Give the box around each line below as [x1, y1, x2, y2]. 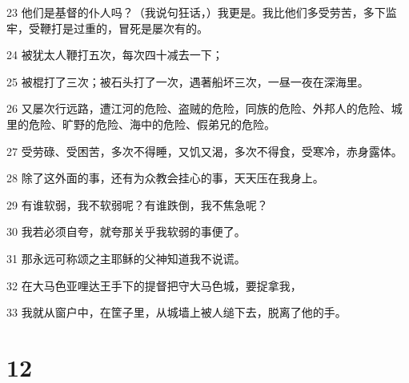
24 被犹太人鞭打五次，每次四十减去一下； [6, 46, 223, 63]
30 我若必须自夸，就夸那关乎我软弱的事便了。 [6, 223, 246, 240]
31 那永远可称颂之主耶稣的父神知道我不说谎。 [6, 249, 246, 266]
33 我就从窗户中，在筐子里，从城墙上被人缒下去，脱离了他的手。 [6, 304, 347, 321]
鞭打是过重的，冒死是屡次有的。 [39, 19, 208, 36]
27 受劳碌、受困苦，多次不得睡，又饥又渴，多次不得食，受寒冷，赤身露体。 [6, 142, 403, 159]
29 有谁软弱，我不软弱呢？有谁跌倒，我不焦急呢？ [6, 196, 268, 213]
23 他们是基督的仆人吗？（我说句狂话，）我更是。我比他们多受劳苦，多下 [6, 4, 386, 20]
